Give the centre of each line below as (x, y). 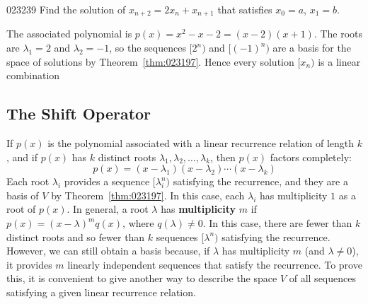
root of (21, 209)
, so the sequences (148, 48)
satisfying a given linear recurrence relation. (101, 292)
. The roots (338, 34)
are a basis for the (312, 48)
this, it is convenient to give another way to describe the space (142, 278)
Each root (28, 181)
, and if (22, 157)
